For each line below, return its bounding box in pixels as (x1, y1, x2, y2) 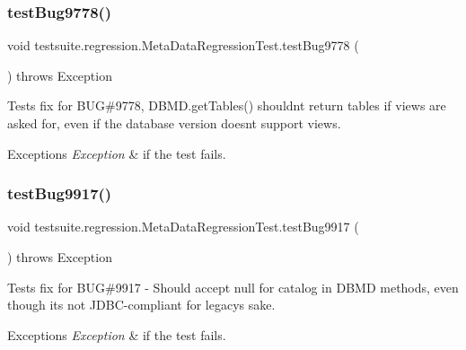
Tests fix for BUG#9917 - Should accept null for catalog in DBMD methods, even (7, 277, 459, 296)
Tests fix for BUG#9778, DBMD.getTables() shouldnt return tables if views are (7, 96, 446, 115)
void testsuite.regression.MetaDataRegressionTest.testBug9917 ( (7, 217, 359, 236)
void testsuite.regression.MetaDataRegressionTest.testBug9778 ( (7, 36, 359, 55)
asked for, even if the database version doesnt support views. (7, 114, 341, 132)
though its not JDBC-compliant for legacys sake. (7, 295, 276, 314)
